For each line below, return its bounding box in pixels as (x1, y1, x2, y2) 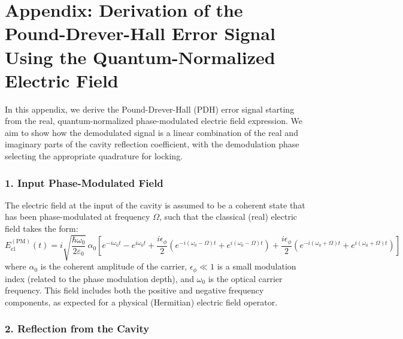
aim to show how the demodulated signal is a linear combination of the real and (5, 126, 298, 138)
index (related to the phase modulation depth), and (5, 272, 194, 284)
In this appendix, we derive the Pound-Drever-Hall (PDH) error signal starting (5, 102, 295, 115)
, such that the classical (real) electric (159, 210, 298, 223)
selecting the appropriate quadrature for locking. (5, 150, 183, 162)
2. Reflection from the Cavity (5, 321, 150, 336)
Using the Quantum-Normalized (5, 44, 275, 69)
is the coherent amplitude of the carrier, (40, 260, 187, 273)
